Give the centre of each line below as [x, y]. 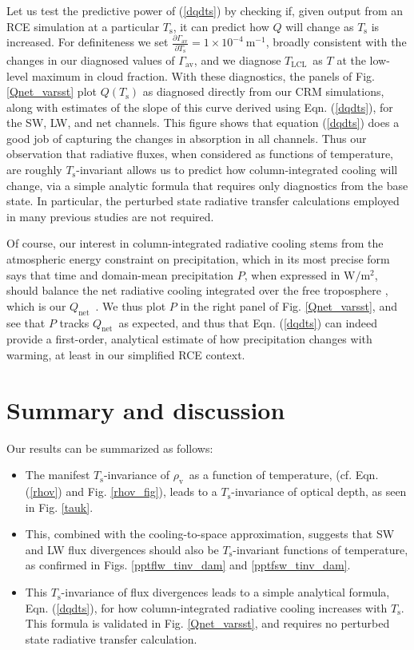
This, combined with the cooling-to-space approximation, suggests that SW [210, 534]
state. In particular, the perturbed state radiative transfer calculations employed [203, 201]
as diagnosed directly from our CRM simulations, [263, 91]
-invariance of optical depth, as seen [319, 491]
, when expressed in [292, 274]
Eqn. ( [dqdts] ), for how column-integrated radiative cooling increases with [206, 607]
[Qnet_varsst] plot [52, 91]
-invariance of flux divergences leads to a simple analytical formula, [225, 592]
